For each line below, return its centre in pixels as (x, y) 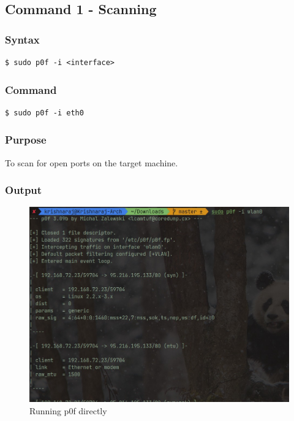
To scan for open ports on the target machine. (92, 162)
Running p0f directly (68, 410)
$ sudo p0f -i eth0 (44, 113)
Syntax (22, 39)
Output (24, 190)
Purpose (26, 140)
